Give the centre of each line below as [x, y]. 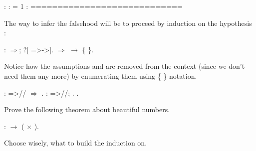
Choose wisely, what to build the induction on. [76, 143]
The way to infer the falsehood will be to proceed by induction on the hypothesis [128, 23]
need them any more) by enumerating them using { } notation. [101, 75]
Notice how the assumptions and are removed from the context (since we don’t [125, 66]
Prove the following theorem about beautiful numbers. [87, 109]
